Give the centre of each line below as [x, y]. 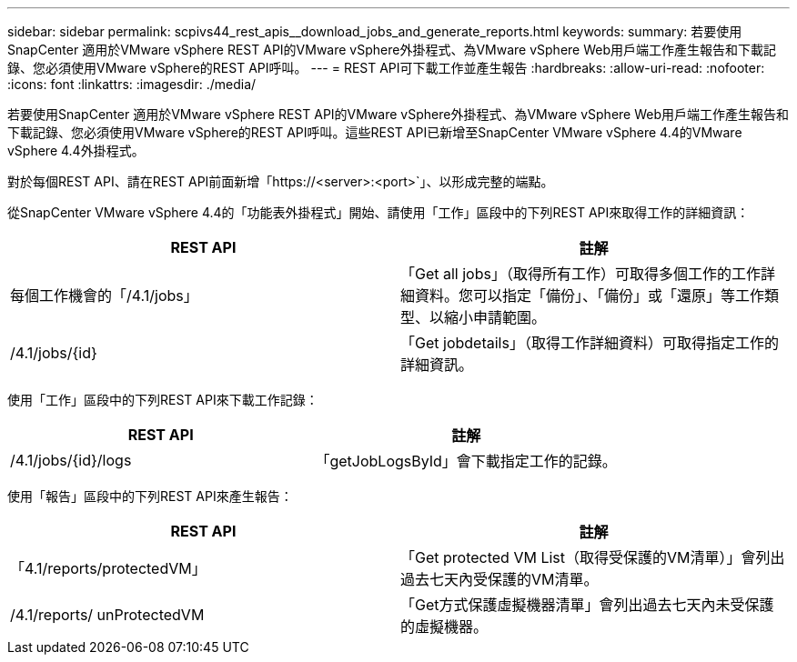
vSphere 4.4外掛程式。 [76, 150]
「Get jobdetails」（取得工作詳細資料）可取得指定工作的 [590, 343]
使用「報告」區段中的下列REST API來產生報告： [150, 496]
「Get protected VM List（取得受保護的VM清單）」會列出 [593, 557]
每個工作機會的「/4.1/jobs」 [104, 296]
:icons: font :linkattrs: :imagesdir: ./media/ [132, 84]
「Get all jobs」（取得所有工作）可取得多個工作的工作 [580, 274]
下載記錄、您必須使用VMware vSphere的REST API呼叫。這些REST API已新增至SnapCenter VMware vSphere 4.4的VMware [375, 132]
